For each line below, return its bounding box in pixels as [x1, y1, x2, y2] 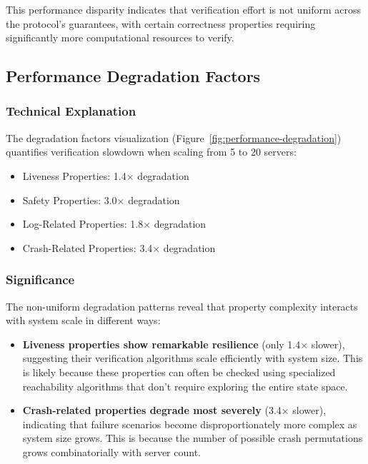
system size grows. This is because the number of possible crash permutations [22, 430, 363, 445]
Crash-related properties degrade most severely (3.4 [22, 403, 282, 418]
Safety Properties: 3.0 [22, 192, 117, 207]
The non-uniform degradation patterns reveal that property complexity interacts [6, 298, 358, 313]
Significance [6, 271, 75, 288]
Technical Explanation [6, 102, 136, 120]
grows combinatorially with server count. [22, 444, 201, 459]
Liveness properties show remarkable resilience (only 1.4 [22, 336, 301, 351]
